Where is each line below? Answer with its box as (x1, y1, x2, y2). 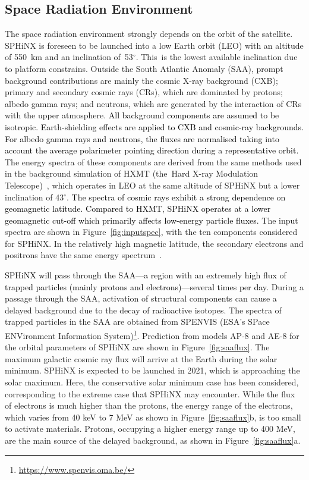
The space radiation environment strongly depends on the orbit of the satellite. (5, 27, 293, 40)
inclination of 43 (5, 190, 64, 203)
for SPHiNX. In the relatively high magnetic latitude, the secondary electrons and (5, 237, 304, 249)
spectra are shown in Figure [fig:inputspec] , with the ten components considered (5, 225, 298, 238)
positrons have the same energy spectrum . (5, 249, 162, 261)
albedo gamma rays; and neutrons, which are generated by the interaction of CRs (5, 97, 302, 109)
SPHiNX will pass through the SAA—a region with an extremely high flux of (5, 269, 286, 281)
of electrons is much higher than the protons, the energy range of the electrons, (5, 399, 293, 412)
